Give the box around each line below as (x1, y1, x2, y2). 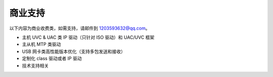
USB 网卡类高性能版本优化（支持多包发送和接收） (22, 48, 126, 54)
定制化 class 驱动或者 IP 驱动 (22, 55, 82, 61)
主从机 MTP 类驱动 (22, 41, 61, 47)
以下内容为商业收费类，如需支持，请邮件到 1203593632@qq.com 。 (9, 25, 150, 31)
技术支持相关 (22, 62, 49, 68)
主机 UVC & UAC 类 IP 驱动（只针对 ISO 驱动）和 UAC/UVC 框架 (22, 34, 155, 40)
